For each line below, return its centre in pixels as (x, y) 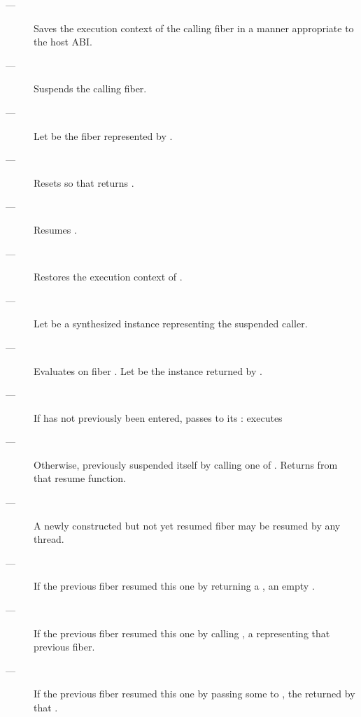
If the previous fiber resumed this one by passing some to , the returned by (194, 694)
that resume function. (80, 478)
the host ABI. (63, 42)
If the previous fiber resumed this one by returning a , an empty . (174, 586)
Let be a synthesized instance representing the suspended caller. (171, 324)
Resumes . (55, 229)
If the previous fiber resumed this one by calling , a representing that (182, 633)
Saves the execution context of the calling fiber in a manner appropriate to (194, 28)
